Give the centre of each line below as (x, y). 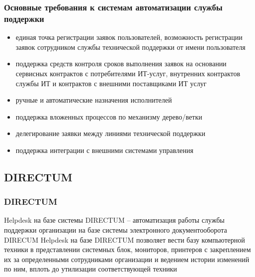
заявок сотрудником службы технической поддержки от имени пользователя (130, 47)
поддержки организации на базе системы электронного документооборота (116, 230)
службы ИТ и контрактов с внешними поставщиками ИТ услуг (111, 83)
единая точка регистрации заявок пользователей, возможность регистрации (129, 37)
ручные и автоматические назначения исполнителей (94, 100)
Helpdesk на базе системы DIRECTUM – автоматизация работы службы (114, 220)
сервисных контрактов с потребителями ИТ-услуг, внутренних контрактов (128, 73)
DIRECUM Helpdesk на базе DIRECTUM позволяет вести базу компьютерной (125, 239)
